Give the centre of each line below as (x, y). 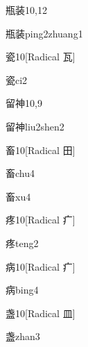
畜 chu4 (20, 173)
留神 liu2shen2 (35, 126)
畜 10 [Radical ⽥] (41, 150)
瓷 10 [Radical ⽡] (41, 57)
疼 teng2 (22, 243)
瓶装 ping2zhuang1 (44, 33)
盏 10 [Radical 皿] (41, 313)
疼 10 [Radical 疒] (41, 220)
